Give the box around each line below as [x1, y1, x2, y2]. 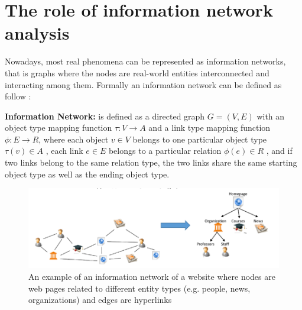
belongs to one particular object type [132, 133, 267, 145]
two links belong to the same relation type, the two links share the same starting [5, 156, 297, 169]
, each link [46, 144, 83, 157]
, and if [266, 144, 293, 157]
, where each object [38, 133, 109, 145]
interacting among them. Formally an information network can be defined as [5, 78, 282, 91]
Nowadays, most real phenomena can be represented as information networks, [5, 55, 286, 67]
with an [256, 109, 285, 122]
